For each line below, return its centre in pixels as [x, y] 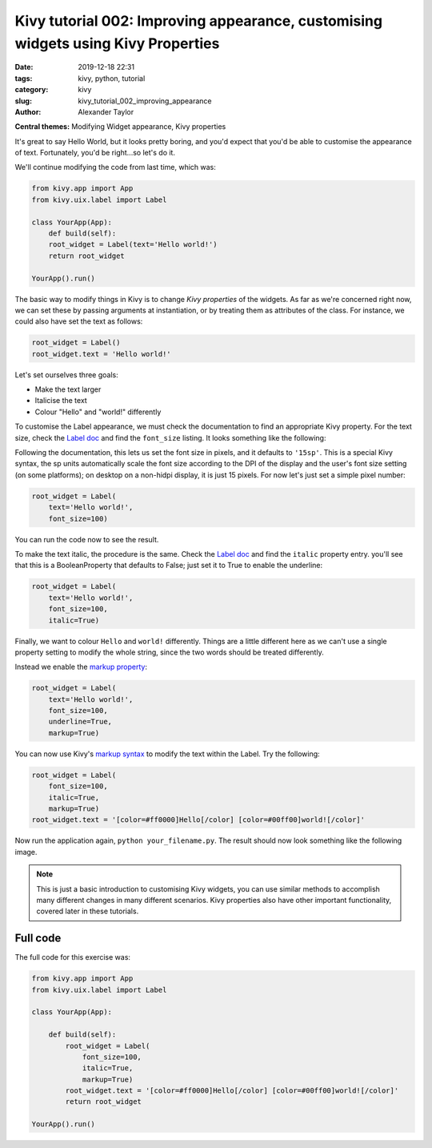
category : [32, 90]
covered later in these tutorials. [88, 911]
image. [26, 852]
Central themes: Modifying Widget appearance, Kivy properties [120, 127]
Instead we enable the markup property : [81, 667]
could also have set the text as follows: [79, 321]
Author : [28, 111]
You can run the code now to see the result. [87, 539]
